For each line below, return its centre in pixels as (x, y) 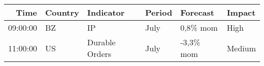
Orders (99, 54)
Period (159, 12)
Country (62, 12)
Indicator (106, 12)
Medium (241, 48)
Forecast (197, 12)
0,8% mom (199, 27)
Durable (101, 42)
